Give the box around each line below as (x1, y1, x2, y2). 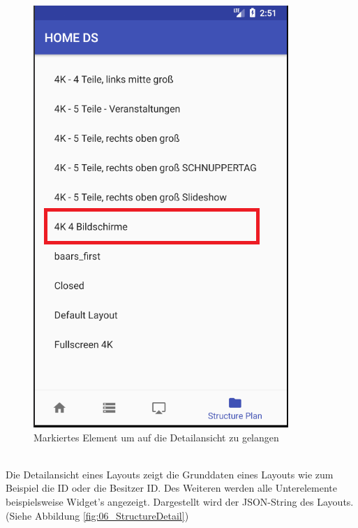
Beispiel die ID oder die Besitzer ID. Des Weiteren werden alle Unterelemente (6, 481, 337, 495)
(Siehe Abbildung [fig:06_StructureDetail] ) (6, 508, 189, 522)
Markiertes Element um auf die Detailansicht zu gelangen (33, 430, 279, 444)
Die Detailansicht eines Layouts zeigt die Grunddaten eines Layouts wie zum (6, 467, 334, 481)
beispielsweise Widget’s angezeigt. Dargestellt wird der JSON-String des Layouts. (6, 494, 354, 508)
